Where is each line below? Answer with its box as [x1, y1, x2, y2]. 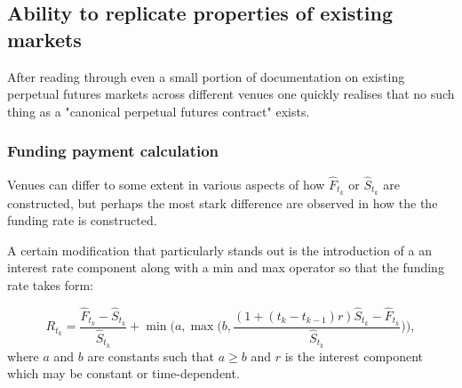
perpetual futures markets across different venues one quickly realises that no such [7, 85, 455, 103]
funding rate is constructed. [7, 211, 157, 230]
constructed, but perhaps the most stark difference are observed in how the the [7, 193, 438, 212]
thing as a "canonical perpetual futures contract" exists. [7, 101, 310, 120]
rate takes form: [7, 276, 93, 295]
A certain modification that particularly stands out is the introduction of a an [7, 240, 433, 259]
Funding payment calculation [7, 140, 219, 162]
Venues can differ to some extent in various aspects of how [7, 174, 325, 193]
